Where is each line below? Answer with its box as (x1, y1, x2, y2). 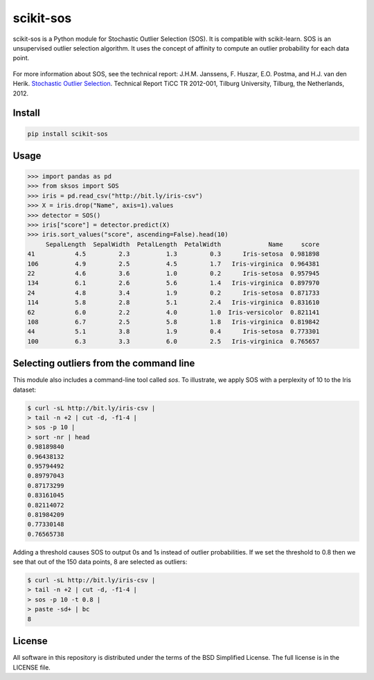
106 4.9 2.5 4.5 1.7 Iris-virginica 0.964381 (27, 260, 320, 268)
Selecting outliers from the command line (12, 358, 195, 369)
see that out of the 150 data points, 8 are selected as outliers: (12, 558, 188, 566)
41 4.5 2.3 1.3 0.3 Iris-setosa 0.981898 (27, 250, 320, 258)
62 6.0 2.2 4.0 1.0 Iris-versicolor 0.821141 (27, 308, 320, 316)
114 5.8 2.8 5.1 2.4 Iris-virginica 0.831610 (27, 299, 320, 306)
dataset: (12, 385, 37, 394)
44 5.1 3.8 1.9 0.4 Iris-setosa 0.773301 (27, 328, 320, 335)
